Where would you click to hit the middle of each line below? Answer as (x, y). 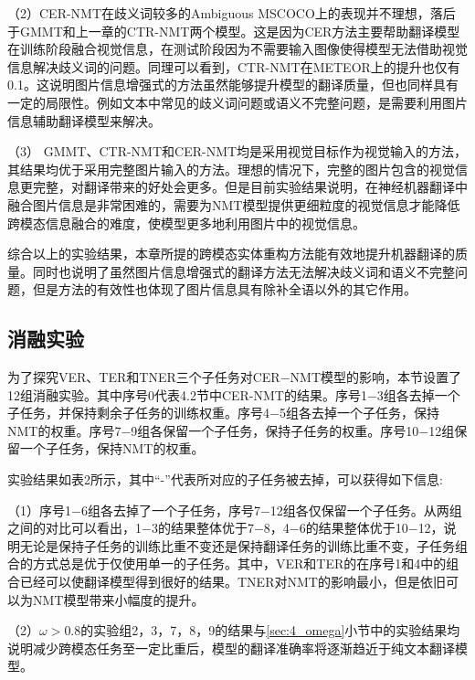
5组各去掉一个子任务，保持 (359, 413)
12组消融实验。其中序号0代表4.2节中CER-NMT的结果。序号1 (187, 394)
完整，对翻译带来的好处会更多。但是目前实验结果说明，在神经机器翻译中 (250, 187)
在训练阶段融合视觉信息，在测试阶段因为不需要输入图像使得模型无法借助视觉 (237, 49)
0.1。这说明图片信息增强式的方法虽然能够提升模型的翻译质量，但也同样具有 (233, 85)
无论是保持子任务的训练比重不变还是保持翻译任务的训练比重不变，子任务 (237, 545)
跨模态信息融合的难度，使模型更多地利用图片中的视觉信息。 (186, 223)
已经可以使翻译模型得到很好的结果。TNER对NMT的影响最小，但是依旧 (232, 582)
